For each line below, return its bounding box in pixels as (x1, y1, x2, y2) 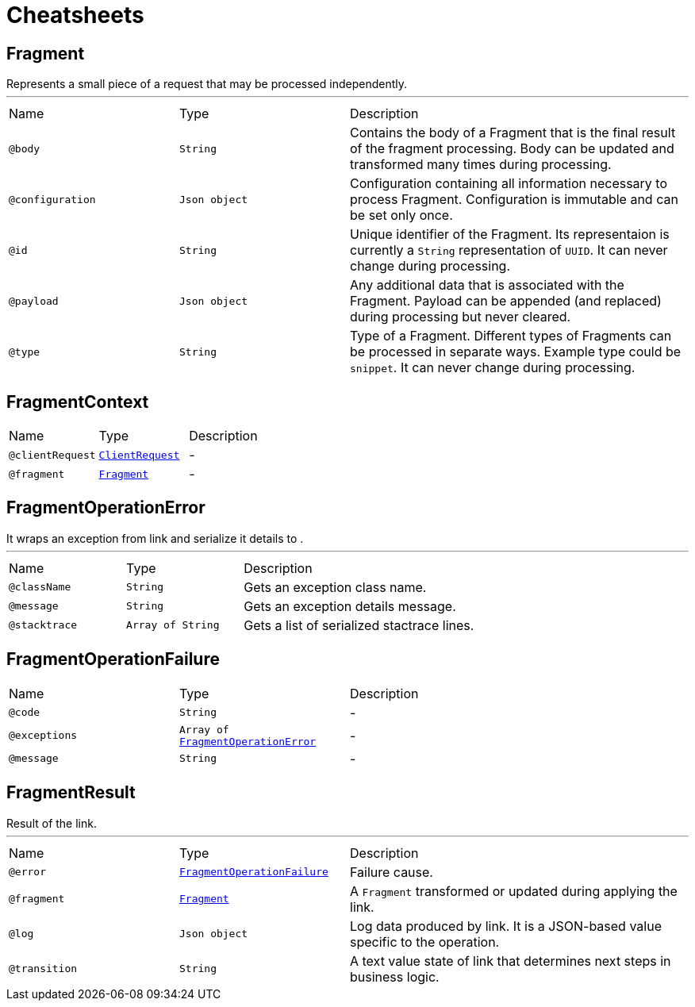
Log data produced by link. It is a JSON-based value (350, 917, 662, 934)
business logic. (350, 968, 440, 985)
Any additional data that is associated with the (350, 277, 624, 294)
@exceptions (9, 729, 78, 742)
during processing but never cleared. (350, 309, 571, 325)
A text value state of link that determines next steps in (350, 952, 671, 969)
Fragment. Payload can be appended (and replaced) (350, 293, 662, 309)
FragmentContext (6, 391, 149, 412)
